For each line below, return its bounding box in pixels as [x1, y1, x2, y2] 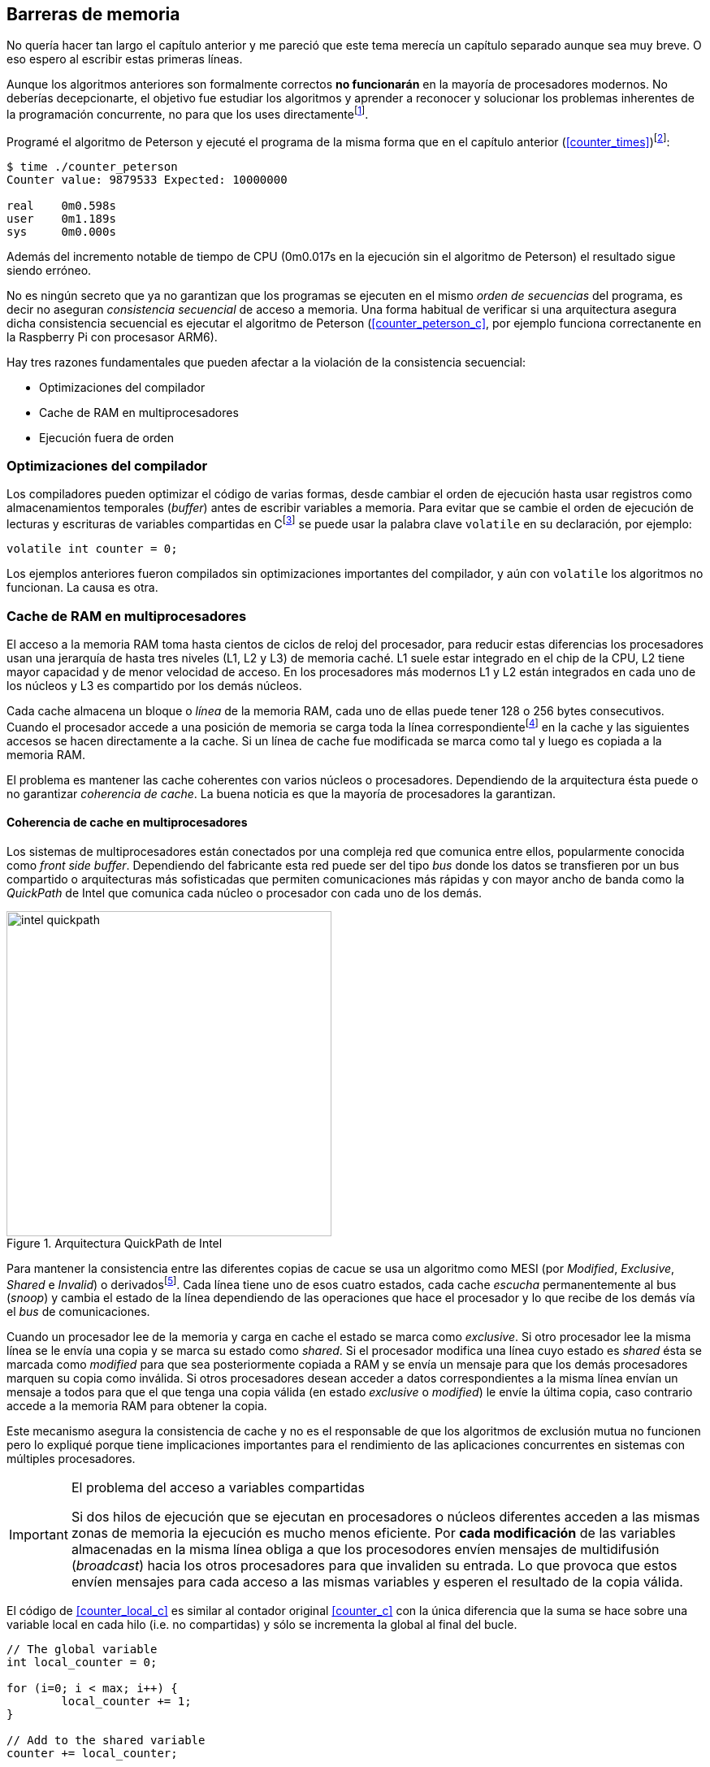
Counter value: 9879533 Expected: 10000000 [6, 172, 288, 186]
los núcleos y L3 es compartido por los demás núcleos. [6, 678, 302, 692]
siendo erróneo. [6, 263, 92, 277]
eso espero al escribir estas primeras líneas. [6, 52, 243, 67]
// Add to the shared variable [6, 1734, 206, 1747]
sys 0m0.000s [6, 224, 116, 238]
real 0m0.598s [6, 198, 116, 212]
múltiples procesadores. [6, 1452, 136, 1466]
